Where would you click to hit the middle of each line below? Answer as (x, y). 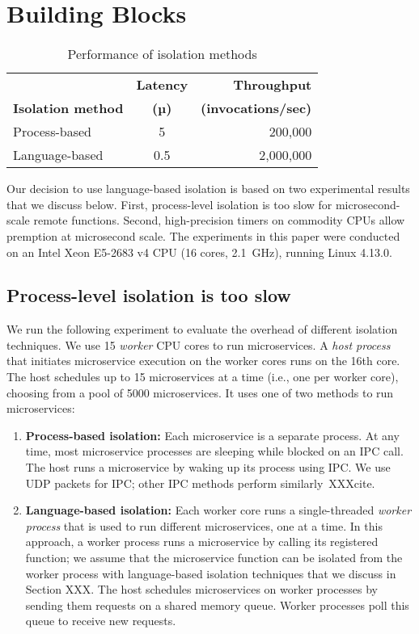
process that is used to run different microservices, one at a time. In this (204, 525)
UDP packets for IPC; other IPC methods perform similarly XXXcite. (200, 483)
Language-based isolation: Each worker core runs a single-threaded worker (218, 510)
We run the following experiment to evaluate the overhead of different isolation (202, 329)
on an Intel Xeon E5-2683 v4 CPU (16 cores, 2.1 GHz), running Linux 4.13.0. (199, 252)
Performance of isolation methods (162, 54)
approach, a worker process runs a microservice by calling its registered (202, 542)
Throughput (273, 85)
